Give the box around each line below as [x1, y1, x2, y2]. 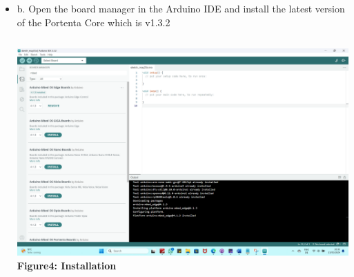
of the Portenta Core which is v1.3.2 [17, 15, 170, 29]
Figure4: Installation [17, 258, 117, 272]
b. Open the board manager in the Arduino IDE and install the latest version [17, 1, 345, 15]
